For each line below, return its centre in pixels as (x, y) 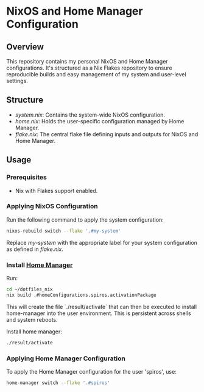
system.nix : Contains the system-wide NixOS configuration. (90, 115)
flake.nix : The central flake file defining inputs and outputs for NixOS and (107, 134)
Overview (25, 47)
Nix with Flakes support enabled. (56, 191)
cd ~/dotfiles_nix (30, 289)
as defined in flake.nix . (35, 249)
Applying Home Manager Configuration (66, 358)
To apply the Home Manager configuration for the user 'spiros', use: (91, 371)
